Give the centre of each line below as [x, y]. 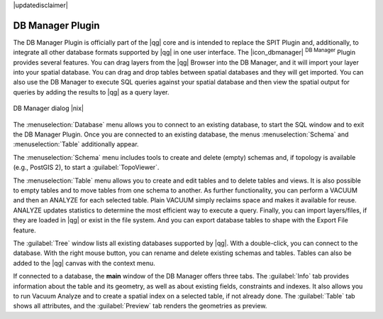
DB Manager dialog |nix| [49, 108]
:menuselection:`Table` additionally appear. [76, 144]
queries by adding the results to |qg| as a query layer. [91, 92]
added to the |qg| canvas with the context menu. [84, 263]
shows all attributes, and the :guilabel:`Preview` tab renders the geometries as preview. [140, 306]
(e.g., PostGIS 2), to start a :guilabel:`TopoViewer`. [86, 168]
